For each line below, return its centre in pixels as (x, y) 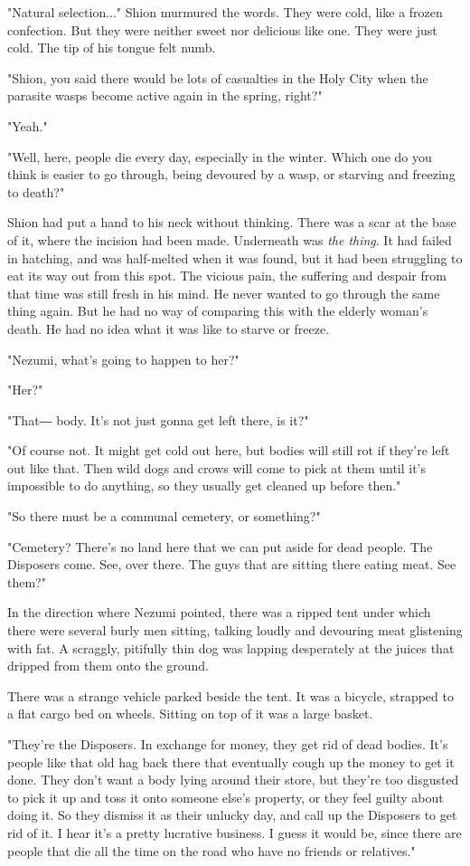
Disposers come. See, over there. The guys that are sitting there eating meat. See (232, 564)
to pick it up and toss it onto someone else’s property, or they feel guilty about (226, 797)
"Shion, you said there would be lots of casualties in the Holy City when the (218, 77)
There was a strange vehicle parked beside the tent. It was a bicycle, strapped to (230, 695)
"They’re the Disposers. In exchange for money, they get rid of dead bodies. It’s (228, 744)
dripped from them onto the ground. (108, 666)
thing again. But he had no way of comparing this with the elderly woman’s (218, 311)
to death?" (36, 191)
